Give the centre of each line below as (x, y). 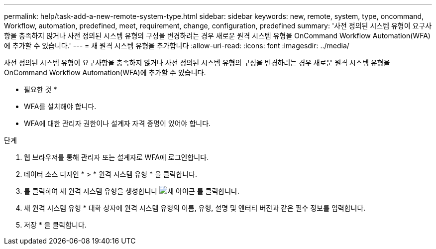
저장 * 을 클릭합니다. (55, 225)
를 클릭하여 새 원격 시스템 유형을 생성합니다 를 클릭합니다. (132, 191)
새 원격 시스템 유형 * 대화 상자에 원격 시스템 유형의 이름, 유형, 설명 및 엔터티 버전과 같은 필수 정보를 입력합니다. (195, 208)
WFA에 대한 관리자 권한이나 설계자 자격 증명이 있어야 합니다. (117, 123)
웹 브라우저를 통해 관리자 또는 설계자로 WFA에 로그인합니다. (116, 157)
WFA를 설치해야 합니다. (60, 106)
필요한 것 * (41, 89)
